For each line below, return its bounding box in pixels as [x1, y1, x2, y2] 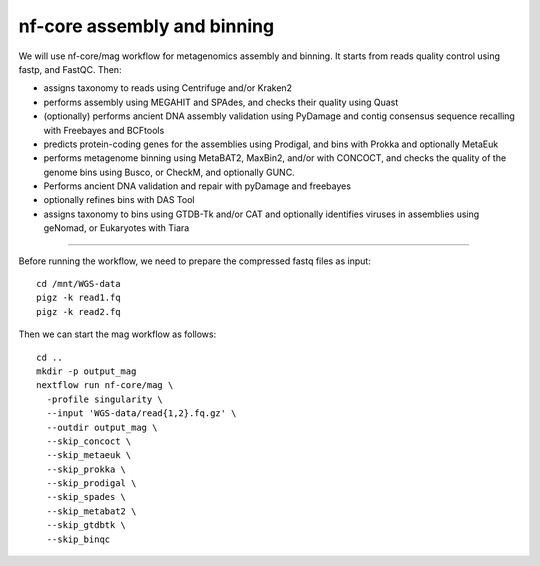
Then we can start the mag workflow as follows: [18, 328, 217, 340]
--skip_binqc [46, 533, 111, 545]
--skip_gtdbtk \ [46, 520, 127, 531]
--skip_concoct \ [46, 435, 132, 447]
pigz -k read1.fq [36, 292, 121, 304]
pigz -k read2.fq [36, 306, 121, 317]
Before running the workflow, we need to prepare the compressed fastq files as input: [18, 255, 372, 267]
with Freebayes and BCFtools [43, 124, 165, 136]
